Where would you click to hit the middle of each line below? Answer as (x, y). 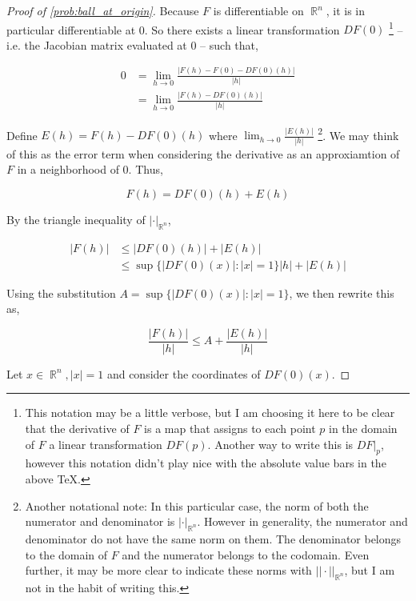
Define (22, 135)
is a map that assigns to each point (230, 429)
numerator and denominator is (100, 521)
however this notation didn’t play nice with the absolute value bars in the (206, 463)
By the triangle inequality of (76, 219)
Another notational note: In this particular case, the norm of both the (197, 505)
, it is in (346, 10)
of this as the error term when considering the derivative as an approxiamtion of (203, 153)
